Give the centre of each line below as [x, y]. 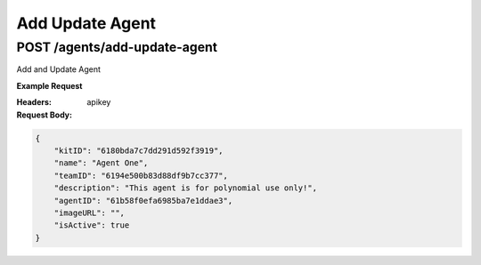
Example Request [49, 85]
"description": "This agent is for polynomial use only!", [186, 188]
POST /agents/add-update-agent [117, 47]
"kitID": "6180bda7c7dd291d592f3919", [139, 150]
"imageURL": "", [89, 213]
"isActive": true [92, 225]
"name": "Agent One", [101, 163]
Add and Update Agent [59, 69]
